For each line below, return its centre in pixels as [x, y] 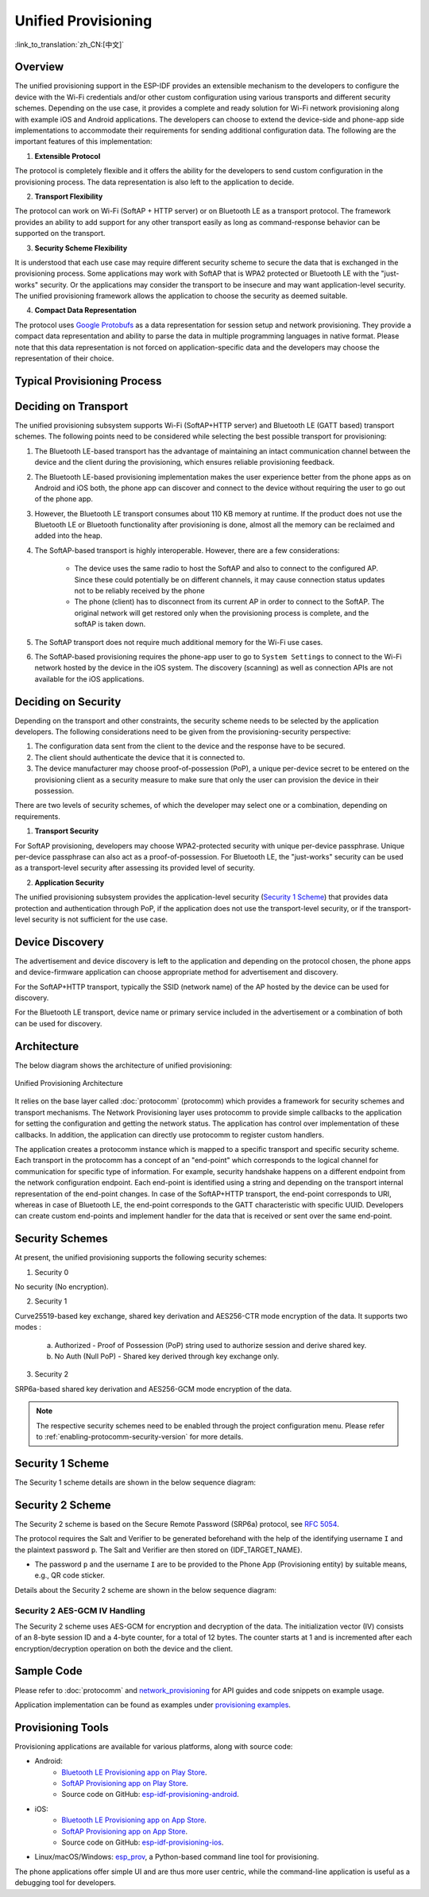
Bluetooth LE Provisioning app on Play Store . [134, 1772]
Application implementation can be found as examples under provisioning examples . [153, 1705]
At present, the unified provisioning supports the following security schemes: [141, 1258]
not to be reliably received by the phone [140, 591]
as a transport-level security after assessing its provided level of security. [135, 868]
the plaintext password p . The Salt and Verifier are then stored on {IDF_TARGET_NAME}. [158, 1550]
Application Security [70, 883]
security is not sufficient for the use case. [100, 919]
